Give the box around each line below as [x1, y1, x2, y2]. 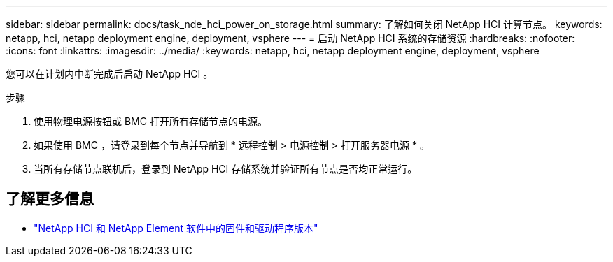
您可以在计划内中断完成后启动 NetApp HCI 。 [6, 68, 213, 80]
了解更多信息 [6, 190, 94, 208]
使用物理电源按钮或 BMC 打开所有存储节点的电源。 [34, 115, 267, 127]
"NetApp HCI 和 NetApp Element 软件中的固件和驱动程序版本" [34, 221, 318, 234]
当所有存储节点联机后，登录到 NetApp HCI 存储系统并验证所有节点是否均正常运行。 [34, 163, 418, 175]
